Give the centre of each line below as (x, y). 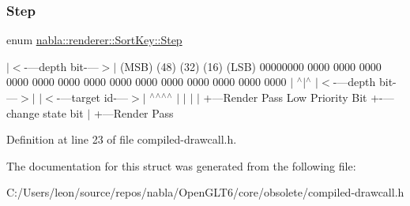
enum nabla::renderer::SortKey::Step (94, 40)
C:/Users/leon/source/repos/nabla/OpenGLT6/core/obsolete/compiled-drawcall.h (205, 192)
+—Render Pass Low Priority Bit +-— (299, 97)
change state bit (45, 112)
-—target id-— (92, 97)
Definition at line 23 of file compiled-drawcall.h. (122, 139)
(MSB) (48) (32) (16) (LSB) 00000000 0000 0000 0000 (250, 66)
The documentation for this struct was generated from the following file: (181, 165)
